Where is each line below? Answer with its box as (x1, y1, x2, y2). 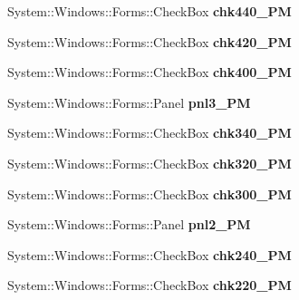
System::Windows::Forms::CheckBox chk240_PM (7, 245, 292, 264)
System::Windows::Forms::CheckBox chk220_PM (7, 276, 292, 295)
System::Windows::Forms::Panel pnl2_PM (7, 215, 251, 234)
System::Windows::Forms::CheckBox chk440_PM (7, 2, 292, 20)
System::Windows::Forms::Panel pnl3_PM (7, 92, 251, 111)
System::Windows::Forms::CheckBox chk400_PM (7, 63, 292, 82)
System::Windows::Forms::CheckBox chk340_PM (7, 123, 292, 142)
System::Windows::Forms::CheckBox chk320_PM (7, 153, 292, 172)
